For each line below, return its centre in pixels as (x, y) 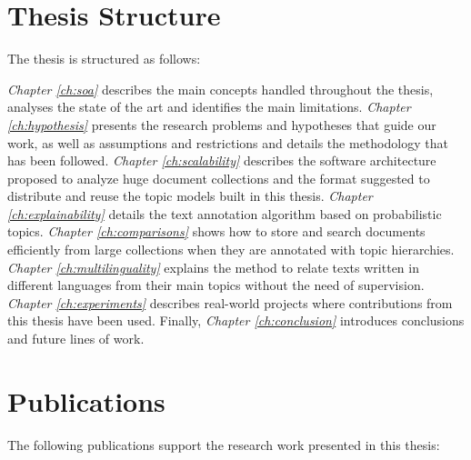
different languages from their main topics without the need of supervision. (216, 285)
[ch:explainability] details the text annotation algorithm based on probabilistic (225, 213)
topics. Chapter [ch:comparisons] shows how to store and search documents (216, 231)
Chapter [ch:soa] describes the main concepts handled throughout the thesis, (220, 89)
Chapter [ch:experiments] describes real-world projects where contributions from (230, 302)
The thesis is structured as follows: (104, 59)
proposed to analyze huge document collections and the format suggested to (219, 178)
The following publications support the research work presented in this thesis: (224, 444)
